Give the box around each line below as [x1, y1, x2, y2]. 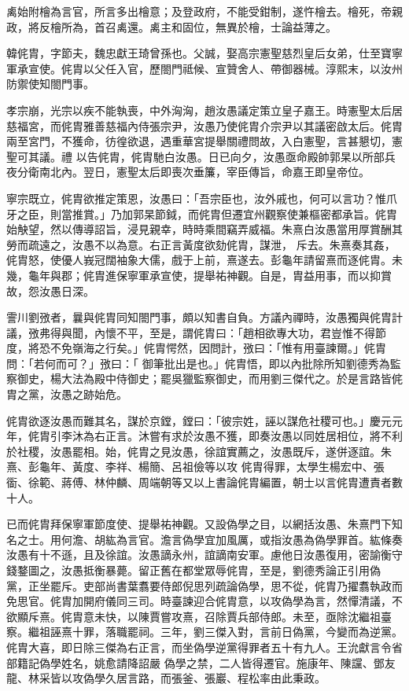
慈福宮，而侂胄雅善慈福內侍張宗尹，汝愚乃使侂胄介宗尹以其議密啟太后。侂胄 [6, 117, 403, 134]
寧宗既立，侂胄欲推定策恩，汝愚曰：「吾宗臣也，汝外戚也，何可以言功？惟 [6, 189, 386, 206]
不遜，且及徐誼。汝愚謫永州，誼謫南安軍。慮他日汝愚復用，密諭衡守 [50, 546, 403, 563]
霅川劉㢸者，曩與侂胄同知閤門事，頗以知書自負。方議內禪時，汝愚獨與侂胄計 [6, 309, 403, 325]
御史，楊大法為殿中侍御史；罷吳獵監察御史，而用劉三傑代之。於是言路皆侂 [17, 370, 403, 387]
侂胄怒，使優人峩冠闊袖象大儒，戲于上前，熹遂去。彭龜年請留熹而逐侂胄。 [6, 252, 392, 268]
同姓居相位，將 [303, 428, 381, 444]
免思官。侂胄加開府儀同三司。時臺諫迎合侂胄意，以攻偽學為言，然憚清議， [6, 593, 392, 609]
